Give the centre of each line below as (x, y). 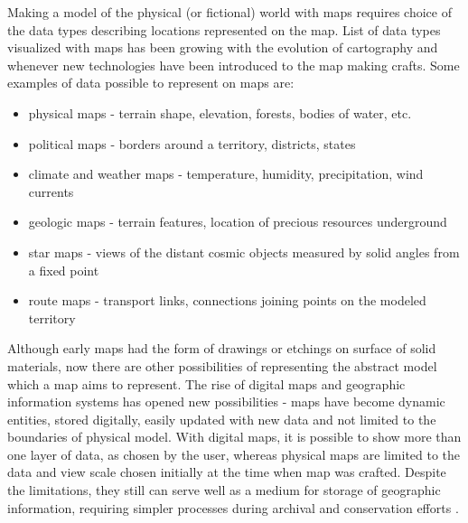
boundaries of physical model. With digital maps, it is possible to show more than (234, 437)
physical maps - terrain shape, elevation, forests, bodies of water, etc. (220, 112)
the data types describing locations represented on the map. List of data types (224, 29)
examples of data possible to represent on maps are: (151, 83)
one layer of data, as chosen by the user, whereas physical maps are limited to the (234, 454)
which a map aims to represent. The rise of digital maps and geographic (206, 383)
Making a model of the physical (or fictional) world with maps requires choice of (229, 12)
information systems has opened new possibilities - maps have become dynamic (226, 402)
